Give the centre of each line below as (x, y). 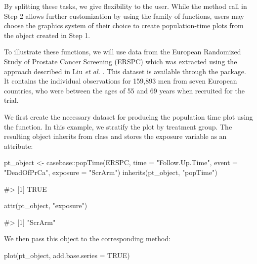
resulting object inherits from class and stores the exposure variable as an (115, 136)
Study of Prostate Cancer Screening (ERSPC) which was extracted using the (121, 61)
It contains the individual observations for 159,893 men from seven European (121, 81)
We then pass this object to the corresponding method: (87, 239)
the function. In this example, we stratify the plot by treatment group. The (118, 126)
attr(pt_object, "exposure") (46, 205)
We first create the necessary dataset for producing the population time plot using (128, 116)
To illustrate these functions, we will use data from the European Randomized (123, 52)
